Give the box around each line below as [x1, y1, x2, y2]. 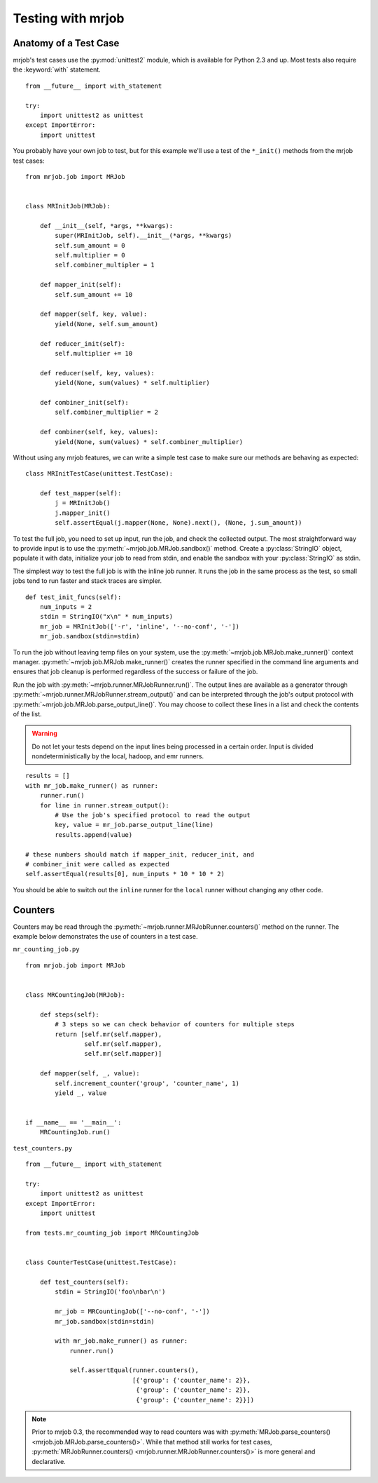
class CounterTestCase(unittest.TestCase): [25, 1259, 177, 1266]
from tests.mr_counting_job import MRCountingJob [25, 1228, 199, 1237]
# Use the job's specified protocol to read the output [55, 811, 251, 819]
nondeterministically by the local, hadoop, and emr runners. [31, 752, 204, 760]
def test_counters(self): [39, 1277, 129, 1286]
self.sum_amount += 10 [55, 290, 133, 298]
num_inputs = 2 [39, 603, 92, 610]
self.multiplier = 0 [55, 251, 125, 260]
